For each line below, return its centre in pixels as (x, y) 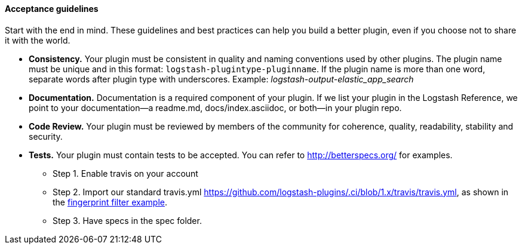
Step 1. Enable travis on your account (125, 173)
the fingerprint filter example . (110, 202)
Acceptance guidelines (52, 9)
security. (46, 136)
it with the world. (38, 40)
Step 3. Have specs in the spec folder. (127, 220)
